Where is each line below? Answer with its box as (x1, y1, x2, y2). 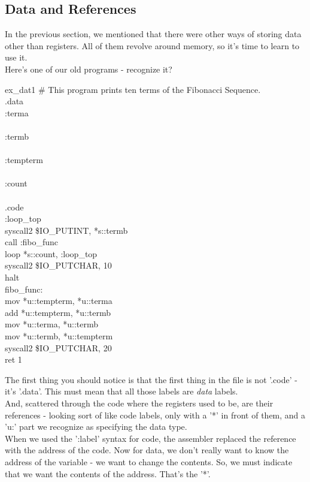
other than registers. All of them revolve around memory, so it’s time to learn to (5, 39, 300, 52)
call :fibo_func (5, 236, 59, 248)
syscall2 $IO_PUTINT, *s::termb (5, 224, 128, 236)
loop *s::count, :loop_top (5, 247, 98, 260)
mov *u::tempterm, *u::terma (5, 294, 113, 307)
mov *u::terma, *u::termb (5, 318, 99, 330)
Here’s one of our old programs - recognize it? (5, 62, 172, 75)
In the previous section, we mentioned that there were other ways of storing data (5, 28, 302, 40)
